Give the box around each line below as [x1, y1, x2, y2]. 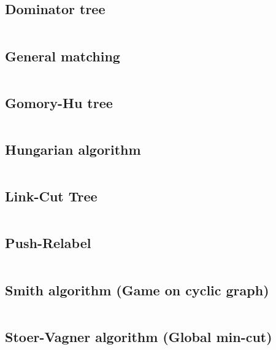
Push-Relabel [5, 233, 91, 252]
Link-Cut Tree [5, 187, 98, 206]
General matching [5, 46, 120, 65]
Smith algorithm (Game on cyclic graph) [5, 280, 269, 299]
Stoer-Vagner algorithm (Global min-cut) [5, 327, 272, 346]
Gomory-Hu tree [5, 93, 113, 112]
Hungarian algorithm [5, 140, 141, 158]
